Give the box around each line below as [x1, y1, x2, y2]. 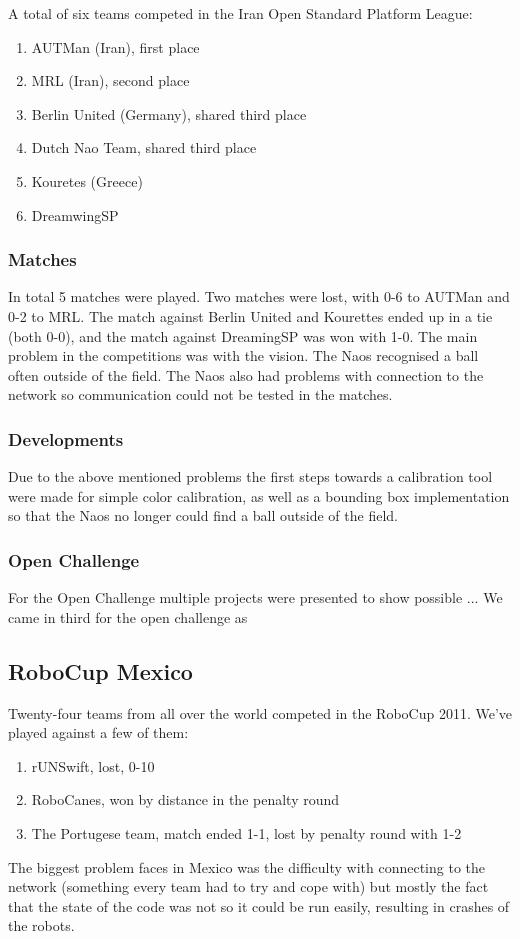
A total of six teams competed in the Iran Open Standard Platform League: [8, 3, 473, 23]
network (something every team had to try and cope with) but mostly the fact [8, 876, 489, 897]
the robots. [8, 915, 75, 936]
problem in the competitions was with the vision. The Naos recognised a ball [8, 345, 479, 366]
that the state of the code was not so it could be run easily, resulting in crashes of [8, 895, 510, 916]
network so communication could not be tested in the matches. [8, 384, 393, 405]
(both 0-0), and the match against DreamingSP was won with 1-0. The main [8, 325, 478, 346]
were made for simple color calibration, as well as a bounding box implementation [8, 485, 510, 506]
